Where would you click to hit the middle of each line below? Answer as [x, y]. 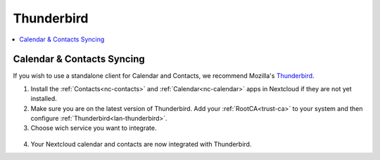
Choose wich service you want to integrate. [94, 128]
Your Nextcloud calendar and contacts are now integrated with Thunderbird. [141, 144]
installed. [44, 99]
